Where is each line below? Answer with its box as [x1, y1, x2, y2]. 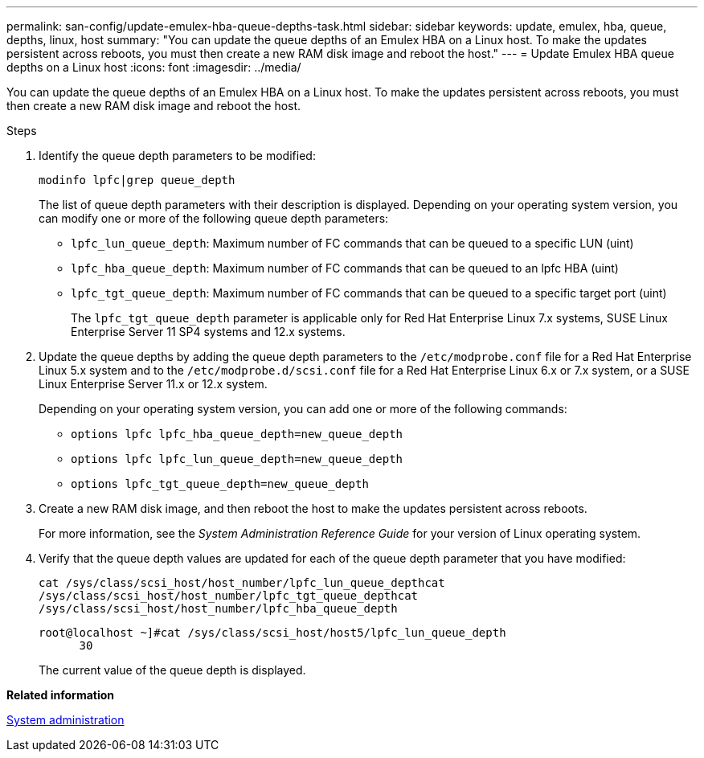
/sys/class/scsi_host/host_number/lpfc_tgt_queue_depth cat [39, 589, 419, 602]
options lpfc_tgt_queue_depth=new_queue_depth [71, 477, 369, 490]
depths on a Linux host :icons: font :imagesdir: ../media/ [6, 60, 301, 74]
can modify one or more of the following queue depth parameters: [39, 211, 389, 225]
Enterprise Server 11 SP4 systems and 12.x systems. [71, 325, 346, 338]
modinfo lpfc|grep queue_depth [39, 174, 235, 186]
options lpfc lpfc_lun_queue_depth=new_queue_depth [71, 453, 403, 465]
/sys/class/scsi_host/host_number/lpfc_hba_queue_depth [39, 602, 398, 615]
